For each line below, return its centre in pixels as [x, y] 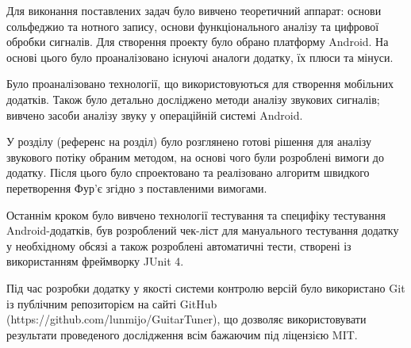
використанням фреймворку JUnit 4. [95, 261]
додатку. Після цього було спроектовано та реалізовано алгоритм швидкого [188, 172]
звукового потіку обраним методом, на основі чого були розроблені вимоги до [195, 157]
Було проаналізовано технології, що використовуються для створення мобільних [200, 84]
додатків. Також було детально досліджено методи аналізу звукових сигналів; [193, 99]
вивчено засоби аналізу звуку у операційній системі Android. [155, 115]
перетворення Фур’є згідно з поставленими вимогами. [137, 187]
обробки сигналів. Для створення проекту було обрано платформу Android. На [198, 42]
